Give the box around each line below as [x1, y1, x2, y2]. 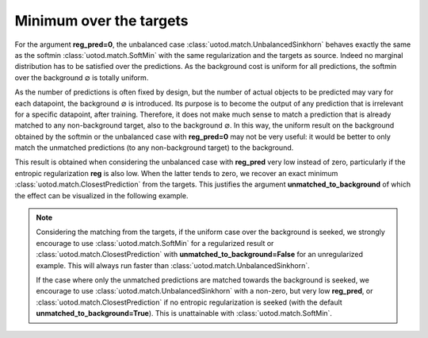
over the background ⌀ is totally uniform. [14, 72, 149, 83]
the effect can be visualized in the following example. [14, 190, 189, 200]
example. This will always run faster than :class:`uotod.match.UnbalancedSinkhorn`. [36, 260, 311, 270]
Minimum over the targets [14, 12, 189, 29]
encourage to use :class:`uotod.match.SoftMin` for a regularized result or [36, 238, 274, 248]
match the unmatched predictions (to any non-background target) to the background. [14, 143, 294, 152]
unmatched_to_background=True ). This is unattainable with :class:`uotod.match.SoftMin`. [36, 309, 333, 318]
